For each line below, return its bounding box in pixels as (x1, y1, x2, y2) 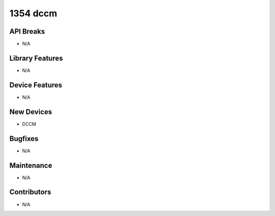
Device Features (9, 81, 63, 89)
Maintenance (9, 161, 52, 170)
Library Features (9, 54, 63, 62)
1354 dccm (9, 8, 58, 19)
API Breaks (9, 27, 45, 36)
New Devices (9, 107, 52, 116)
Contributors (9, 188, 51, 197)
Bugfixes (9, 134, 39, 143)
